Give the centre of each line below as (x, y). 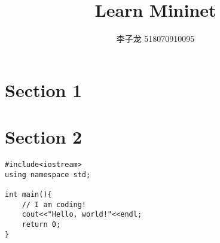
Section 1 (44, 89)
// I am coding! (54, 204)
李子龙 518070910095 (155, 39)
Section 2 (44, 137)
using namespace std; (48, 174)
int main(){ (28, 195)
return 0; (41, 224)
